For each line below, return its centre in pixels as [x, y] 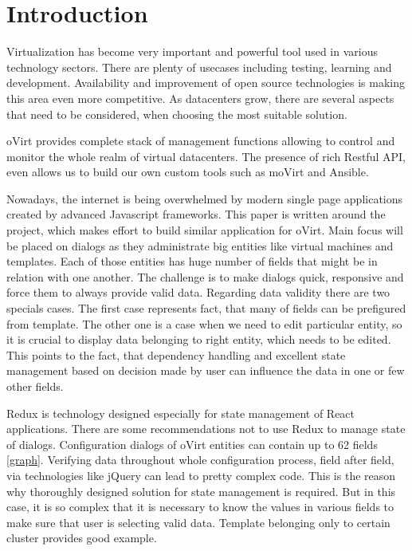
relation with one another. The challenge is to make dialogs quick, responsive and [205, 276]
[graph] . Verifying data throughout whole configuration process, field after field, [200, 460]
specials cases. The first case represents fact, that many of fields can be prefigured [206, 308]
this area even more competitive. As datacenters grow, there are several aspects [200, 98]
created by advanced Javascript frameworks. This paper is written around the [196, 214]
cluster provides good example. [82, 538]
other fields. [35, 386]
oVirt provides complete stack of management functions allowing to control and [201, 141]
